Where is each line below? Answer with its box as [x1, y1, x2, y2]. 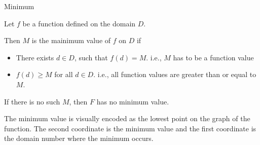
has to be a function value [173, 52, 254, 62]
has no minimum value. [96, 96, 169, 106]
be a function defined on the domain [22, 18, 136, 28]
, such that [74, 52, 108, 62]
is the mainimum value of [31, 35, 111, 46]
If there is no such [4, 96, 60, 106]
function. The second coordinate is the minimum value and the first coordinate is [4, 123, 256, 133]
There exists [16, 52, 54, 62]
